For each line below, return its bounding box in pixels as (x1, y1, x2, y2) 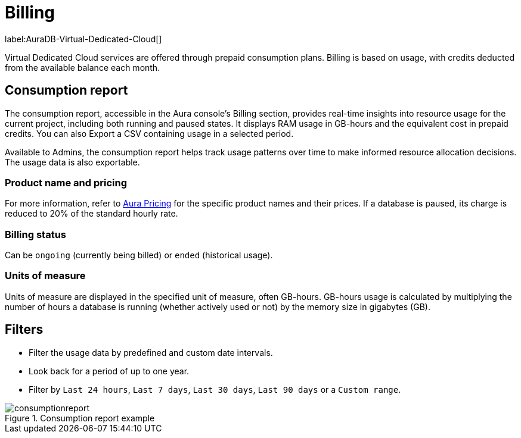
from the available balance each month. (5, 62, 160, 73)
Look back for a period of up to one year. (29, 365, 190, 376)
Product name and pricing (5, 176, 128, 189)
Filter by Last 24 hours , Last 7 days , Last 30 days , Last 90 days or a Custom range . (29, 384, 401, 395)
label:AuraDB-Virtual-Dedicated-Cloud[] (5, 33, 162, 44)
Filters (5, 322, 44, 337)
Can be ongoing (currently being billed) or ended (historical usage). (5, 250, 273, 261)
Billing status (5, 228, 67, 240)
